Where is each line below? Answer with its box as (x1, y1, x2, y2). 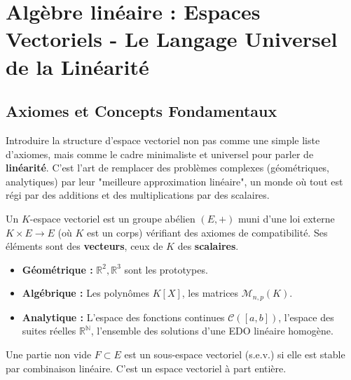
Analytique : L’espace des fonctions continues (22, 309, 225, 324)
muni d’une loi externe (238, 211, 335, 225)
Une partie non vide (6, 346, 92, 361)
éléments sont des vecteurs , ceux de (6, 239, 163, 253)
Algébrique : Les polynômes (22, 286, 150, 300)
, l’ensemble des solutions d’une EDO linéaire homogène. (90, 323, 333, 338)
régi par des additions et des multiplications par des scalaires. (6, 188, 270, 202)
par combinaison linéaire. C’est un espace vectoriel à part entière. (6, 360, 287, 375)
